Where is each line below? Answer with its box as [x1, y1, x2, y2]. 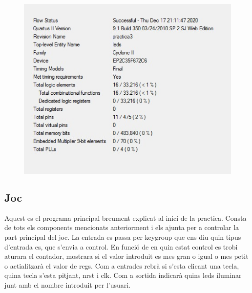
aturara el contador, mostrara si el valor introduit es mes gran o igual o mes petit [4, 251, 249, 261]
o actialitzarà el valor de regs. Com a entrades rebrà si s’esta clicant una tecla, [4, 260, 239, 271]
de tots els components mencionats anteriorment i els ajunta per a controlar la [4, 222, 239, 232]
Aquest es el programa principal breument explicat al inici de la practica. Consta [4, 212, 247, 223]
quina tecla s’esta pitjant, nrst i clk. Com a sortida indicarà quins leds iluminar [4, 270, 242, 280]
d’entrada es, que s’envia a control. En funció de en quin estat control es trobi [4, 241, 238, 251]
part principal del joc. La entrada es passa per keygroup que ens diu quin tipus [4, 231, 241, 242]
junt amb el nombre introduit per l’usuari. [4, 279, 131, 290]
